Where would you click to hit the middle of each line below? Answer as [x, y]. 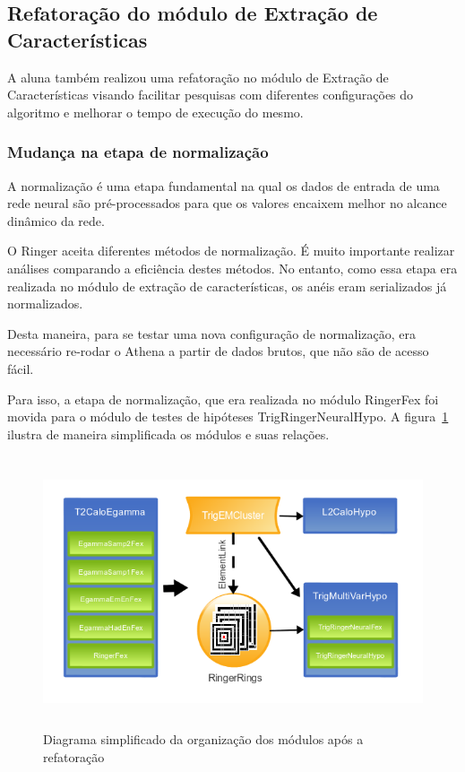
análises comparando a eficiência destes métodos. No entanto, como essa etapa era [232, 268]
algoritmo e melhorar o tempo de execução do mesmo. [155, 112]
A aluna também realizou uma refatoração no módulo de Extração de [198, 77]
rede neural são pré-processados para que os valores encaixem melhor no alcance [227, 203]
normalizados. [45, 304]
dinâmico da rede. [56, 220]
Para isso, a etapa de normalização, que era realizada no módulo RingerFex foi [223, 399]
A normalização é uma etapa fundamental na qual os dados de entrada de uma [224, 185]
